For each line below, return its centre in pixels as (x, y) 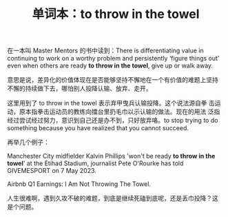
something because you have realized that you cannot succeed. (98, 128)
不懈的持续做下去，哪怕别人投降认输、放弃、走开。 (80, 89)
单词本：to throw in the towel (116, 14)
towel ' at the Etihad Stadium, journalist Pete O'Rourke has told (95, 163)
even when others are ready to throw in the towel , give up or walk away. (110, 65)
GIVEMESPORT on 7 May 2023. (52, 171)
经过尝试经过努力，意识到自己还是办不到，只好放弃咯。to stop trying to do (113, 121)
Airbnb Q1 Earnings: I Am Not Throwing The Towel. (79, 184)
